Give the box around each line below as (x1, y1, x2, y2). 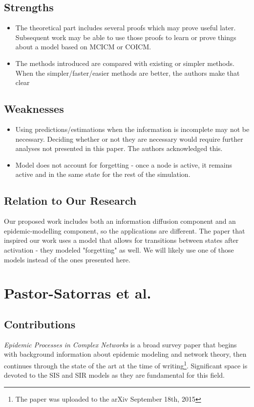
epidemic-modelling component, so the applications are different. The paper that (4, 225, 245, 236)
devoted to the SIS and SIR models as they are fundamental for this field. (4, 370, 225, 380)
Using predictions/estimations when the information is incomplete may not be (15, 124, 250, 134)
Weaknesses (4, 101, 64, 116)
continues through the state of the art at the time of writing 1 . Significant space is (4, 359, 248, 370)
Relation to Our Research (4, 193, 137, 208)
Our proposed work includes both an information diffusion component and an (4, 216, 236, 226)
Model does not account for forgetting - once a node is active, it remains (15, 159, 233, 170)
